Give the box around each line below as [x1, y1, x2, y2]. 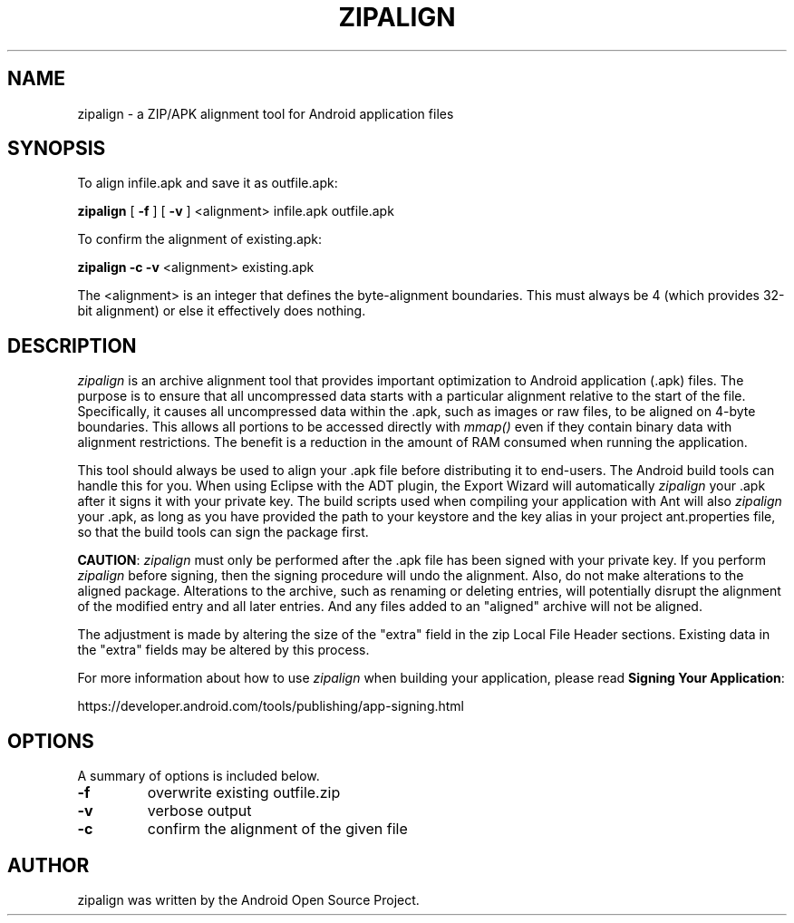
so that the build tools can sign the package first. [77, 524, 369, 540]
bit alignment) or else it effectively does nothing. [77, 303, 366, 319]
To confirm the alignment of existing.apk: [77, 231, 323, 248]
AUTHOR [7, 853, 90, 877]
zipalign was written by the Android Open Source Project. [77, 891, 420, 908]
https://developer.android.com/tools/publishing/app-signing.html [77, 698, 465, 714]
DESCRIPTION [7, 334, 137, 357]
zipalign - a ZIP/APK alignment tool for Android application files [77, 105, 454, 121]
